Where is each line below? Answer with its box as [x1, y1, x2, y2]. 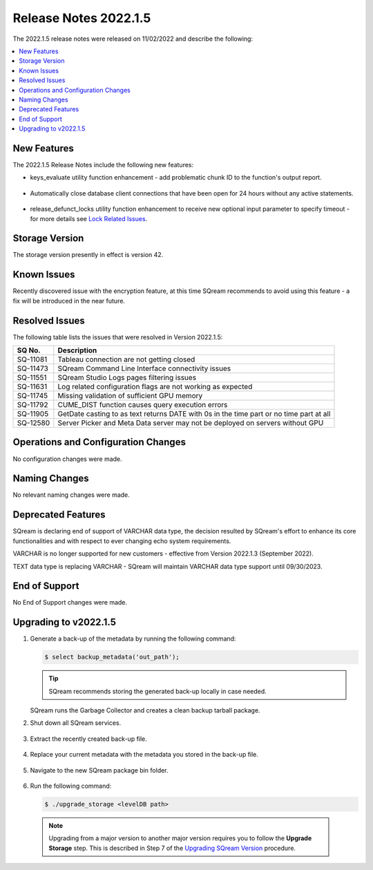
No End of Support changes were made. [12, 598, 128, 607]
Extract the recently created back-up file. [30, 735, 148, 743]
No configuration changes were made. [12, 455, 122, 463]
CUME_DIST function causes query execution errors [57, 400, 228, 410]
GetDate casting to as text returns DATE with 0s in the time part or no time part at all [57, 409, 331, 419]
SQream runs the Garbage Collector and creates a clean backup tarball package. [30, 706, 260, 715]
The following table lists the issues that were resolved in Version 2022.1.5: [12, 332, 223, 341]
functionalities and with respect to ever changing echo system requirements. [12, 536, 231, 545]
